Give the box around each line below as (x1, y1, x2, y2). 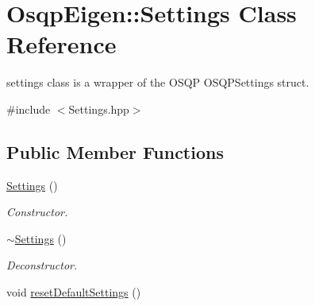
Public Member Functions (6, 139, 224, 164)
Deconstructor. (6, 257, 78, 273)
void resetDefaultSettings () (6, 284, 141, 300)
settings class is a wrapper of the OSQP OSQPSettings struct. (6, 74, 309, 91)
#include (6, 100, 51, 117)
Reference (6, 28, 117, 60)
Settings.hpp (68, 100, 129, 117)
